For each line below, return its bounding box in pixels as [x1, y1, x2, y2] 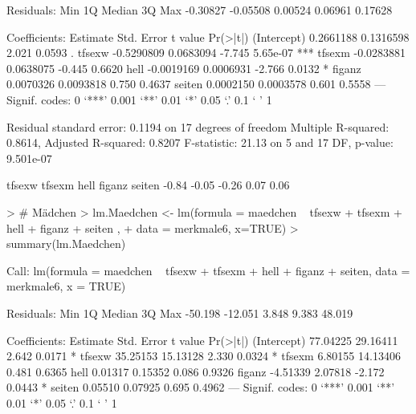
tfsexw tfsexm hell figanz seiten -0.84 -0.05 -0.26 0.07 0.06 [6, 177, 290, 193]
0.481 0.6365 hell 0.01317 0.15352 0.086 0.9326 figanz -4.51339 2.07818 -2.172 [6, 363, 385, 379]
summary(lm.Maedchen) [6, 235, 126, 252]
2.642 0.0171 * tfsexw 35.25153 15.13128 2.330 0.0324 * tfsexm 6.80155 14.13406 [6, 347, 401, 364]
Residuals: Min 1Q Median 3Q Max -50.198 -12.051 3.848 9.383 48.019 [6, 304, 353, 321]
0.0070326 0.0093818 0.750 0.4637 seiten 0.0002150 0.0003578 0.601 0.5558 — [6, 75, 386, 92]
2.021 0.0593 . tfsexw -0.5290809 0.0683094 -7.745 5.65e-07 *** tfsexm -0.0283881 [6, 44, 406, 61]
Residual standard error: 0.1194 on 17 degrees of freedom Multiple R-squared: [6, 118, 389, 135]
